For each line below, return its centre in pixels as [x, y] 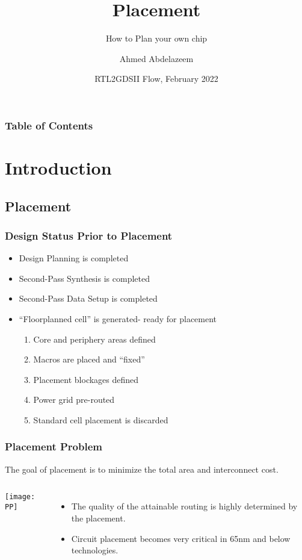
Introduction [58, 168]
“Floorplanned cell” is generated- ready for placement [118, 318]
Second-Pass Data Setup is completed [88, 298]
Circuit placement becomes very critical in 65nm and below [181, 538]
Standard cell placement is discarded [101, 419]
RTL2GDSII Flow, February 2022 [156, 79]
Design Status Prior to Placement [89, 235]
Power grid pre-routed [74, 400]
